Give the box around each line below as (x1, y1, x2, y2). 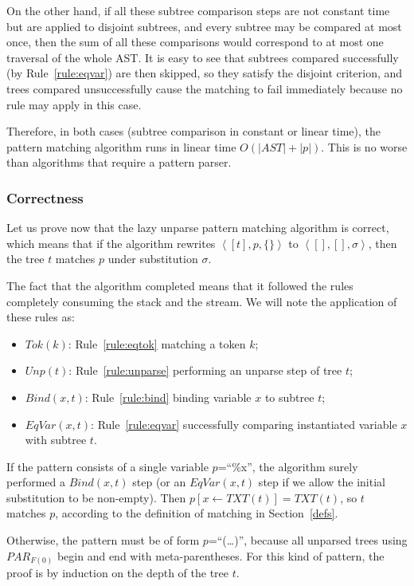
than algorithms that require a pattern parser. (6, 154, 232, 171)
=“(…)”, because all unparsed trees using (208, 532, 408, 549)
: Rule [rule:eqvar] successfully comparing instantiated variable (91, 415, 397, 432)
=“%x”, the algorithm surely (217, 458, 358, 474)
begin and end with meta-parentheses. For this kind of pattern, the (57, 547, 385, 564)
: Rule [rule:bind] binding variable (84, 388, 252, 405)
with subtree (25, 431, 87, 448)
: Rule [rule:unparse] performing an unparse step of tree (68, 362, 342, 379)
